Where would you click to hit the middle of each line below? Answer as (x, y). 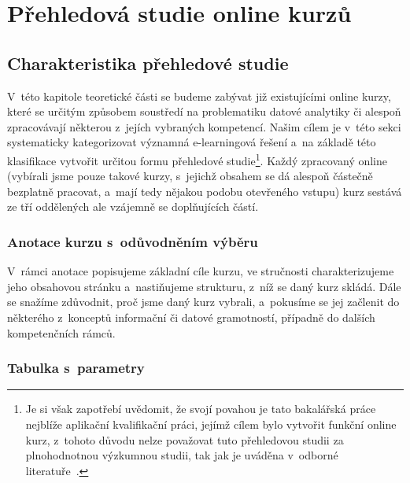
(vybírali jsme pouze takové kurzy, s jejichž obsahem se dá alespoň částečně (190, 176)
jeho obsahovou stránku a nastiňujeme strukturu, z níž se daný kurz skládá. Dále (204, 286)
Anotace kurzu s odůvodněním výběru (133, 241)
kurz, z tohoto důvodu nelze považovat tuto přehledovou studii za (185, 439)
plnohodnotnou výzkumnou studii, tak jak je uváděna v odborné (182, 455)
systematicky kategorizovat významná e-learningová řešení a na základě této (192, 142)
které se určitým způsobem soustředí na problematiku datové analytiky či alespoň (204, 111)
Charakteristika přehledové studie (148, 63)
